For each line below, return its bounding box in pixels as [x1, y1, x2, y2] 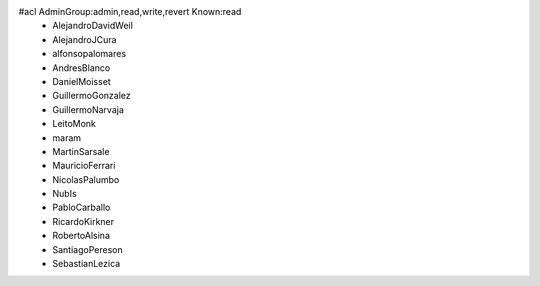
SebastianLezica [52, 258, 121, 270]
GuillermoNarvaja [52, 103, 125, 115]
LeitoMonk [52, 118, 97, 130]
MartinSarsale [52, 145, 110, 157]
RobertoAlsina [52, 230, 110, 242]
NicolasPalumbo [52, 173, 120, 185]
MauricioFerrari [52, 160, 116, 172]
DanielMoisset [52, 75, 112, 87]
